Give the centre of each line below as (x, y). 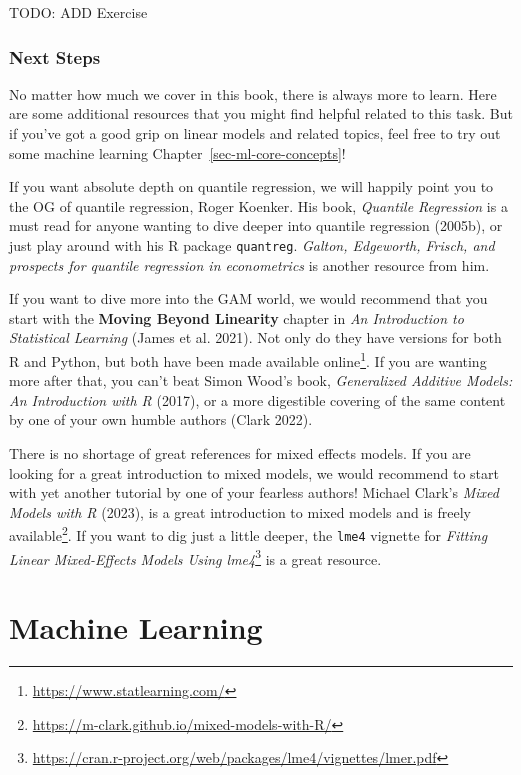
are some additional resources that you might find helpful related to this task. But (261, 113)
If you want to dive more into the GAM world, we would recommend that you (248, 298)
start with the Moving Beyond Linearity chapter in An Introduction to (236, 317)
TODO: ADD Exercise (78, 12)
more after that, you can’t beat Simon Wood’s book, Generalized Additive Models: (261, 380)
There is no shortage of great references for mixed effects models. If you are (240, 453)
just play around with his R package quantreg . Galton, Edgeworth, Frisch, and (252, 244)
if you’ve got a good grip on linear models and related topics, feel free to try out (255, 133)
